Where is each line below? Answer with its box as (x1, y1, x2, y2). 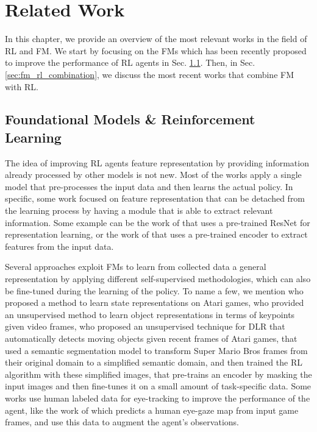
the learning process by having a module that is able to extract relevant (5, 204, 273, 217)
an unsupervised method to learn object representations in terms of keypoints (5, 308, 295, 320)
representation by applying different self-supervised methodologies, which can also (5, 272, 311, 285)
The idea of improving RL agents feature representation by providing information (5, 156, 309, 169)
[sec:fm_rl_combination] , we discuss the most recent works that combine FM (5, 68, 294, 80)
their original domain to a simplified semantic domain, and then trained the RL (5, 356, 302, 369)
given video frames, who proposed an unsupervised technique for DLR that (5, 320, 285, 333)
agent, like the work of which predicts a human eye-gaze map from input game (5, 403, 299, 416)
